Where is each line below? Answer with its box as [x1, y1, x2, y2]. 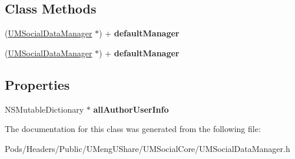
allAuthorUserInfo [93, 103, 169, 115]
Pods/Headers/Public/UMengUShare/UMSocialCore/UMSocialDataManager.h [5, 142, 290, 154]
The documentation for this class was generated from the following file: [5, 123, 261, 135]
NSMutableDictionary [5, 103, 84, 115]
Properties [5, 75, 70, 93]
